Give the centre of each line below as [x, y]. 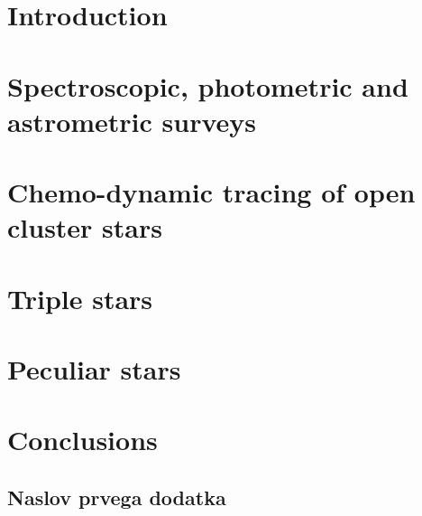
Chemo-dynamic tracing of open [211, 192]
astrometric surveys [132, 121]
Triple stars [80, 298]
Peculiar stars [94, 369]
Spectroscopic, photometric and [208, 85]
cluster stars [85, 227]
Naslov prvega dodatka [117, 497]
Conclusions [83, 440]
